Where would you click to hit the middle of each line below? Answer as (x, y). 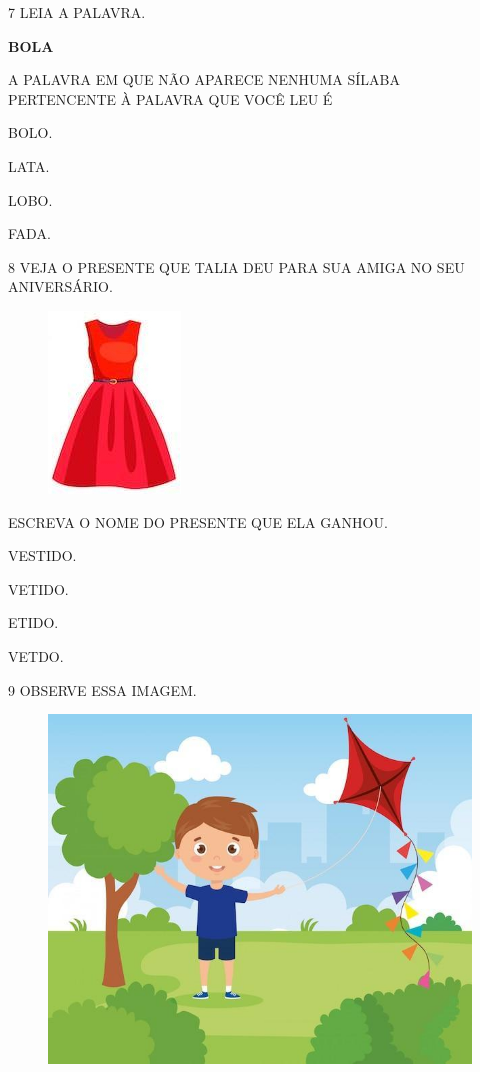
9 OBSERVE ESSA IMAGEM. (102, 689)
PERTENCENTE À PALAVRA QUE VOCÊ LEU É (170, 98)
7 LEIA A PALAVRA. (77, 12)
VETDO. (36, 655)
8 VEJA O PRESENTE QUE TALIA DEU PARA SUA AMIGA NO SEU (236, 266)
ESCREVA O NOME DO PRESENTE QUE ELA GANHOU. (198, 521)
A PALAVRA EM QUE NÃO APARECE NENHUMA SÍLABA (204, 79)
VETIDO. (38, 588)
